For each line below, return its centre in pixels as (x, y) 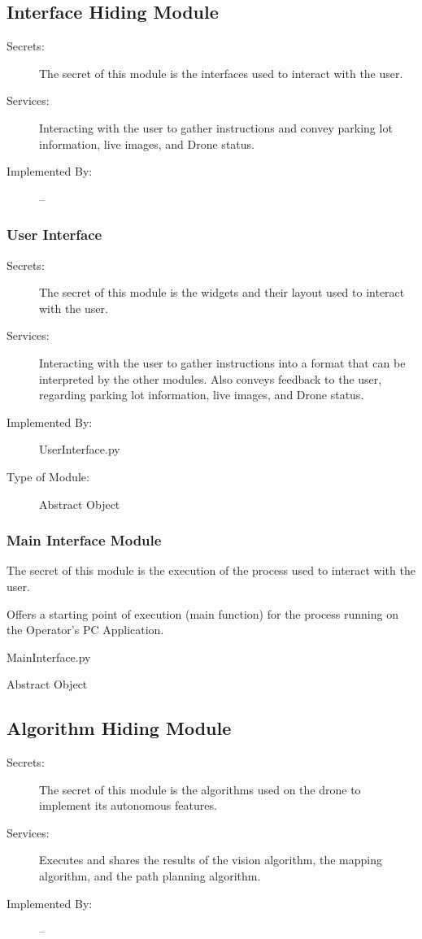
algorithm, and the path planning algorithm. (150, 876)
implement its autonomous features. (128, 805)
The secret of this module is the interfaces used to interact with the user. (221, 73)
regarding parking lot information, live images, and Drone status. (202, 395)
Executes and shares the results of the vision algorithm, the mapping (211, 860)
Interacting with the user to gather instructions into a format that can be (222, 362)
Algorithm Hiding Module (119, 728)
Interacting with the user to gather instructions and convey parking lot (216, 127)
